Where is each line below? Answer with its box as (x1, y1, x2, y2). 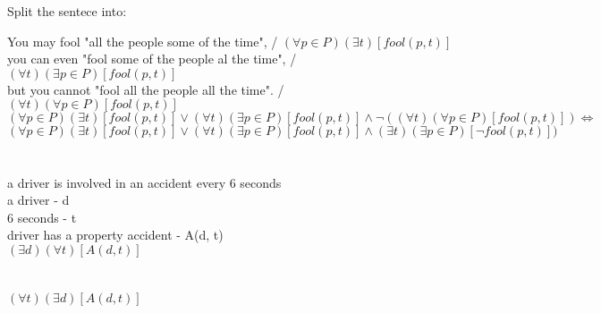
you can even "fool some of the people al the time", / (7, 49, 297, 68)
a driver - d (7, 190, 70, 209)
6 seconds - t (7, 207, 77, 226)
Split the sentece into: (7, 2, 127, 20)
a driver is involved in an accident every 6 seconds (7, 173, 282, 191)
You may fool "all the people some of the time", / (7, 31, 278, 50)
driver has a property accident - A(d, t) (7, 225, 224, 244)
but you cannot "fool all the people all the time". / (7, 80, 284, 98)
